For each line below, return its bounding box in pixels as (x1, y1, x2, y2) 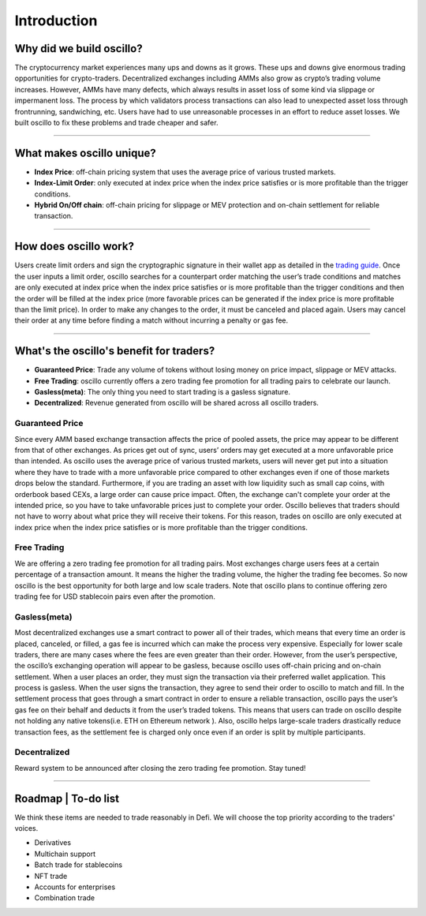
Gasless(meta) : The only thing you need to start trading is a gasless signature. (34, 387, 291, 397)
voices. (14, 824, 39, 833)
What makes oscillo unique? (14, 146, 157, 159)
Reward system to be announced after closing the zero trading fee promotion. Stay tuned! (14, 763, 307, 772)
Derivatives (34, 838, 71, 847)
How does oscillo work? (14, 240, 134, 253)
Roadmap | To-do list (14, 791, 120, 805)
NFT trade (34, 871, 68, 880)
